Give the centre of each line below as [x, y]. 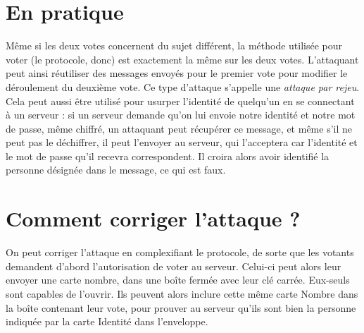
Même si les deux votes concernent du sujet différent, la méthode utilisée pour [174, 46]
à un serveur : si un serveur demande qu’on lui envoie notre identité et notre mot [181, 115]
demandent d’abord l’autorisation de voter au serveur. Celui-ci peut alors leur [174, 266]
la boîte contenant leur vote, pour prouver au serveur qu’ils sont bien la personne [181, 307]
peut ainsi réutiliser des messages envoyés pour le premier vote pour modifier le [177, 73]
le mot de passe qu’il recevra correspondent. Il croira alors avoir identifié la [168, 156]
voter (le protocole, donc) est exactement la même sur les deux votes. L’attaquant [182, 59]
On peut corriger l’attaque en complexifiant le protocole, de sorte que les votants [180, 252]
